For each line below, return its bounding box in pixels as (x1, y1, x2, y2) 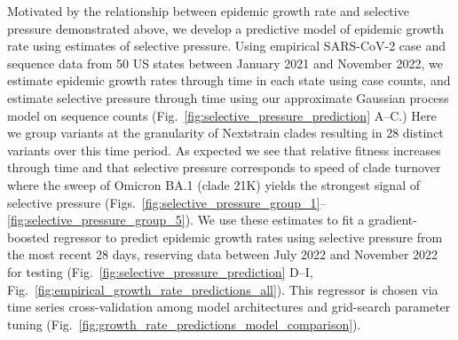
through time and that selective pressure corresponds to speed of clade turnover (7, 158, 441, 177)
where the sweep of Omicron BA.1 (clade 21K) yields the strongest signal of (7, 175, 420, 194)
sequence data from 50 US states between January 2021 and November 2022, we (7, 53, 443, 72)
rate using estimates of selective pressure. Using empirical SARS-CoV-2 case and (7, 36, 446, 55)
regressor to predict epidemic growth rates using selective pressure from (53, 227, 443, 246)
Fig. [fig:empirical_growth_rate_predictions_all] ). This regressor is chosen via (7, 280, 438, 298)
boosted (7, 227, 50, 246)
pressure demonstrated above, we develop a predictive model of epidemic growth (7, 19, 444, 37)
